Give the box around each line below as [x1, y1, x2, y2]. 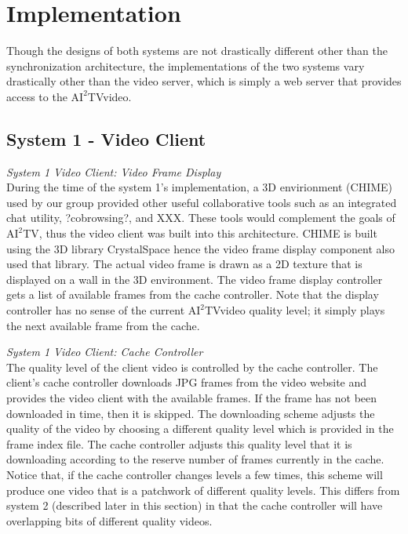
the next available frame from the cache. [6, 317, 200, 333]
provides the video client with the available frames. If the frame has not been [6, 390, 377, 406]
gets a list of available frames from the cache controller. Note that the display [6, 286, 379, 303]
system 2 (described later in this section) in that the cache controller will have [6, 497, 383, 514]
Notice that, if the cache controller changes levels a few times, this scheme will [6, 466, 383, 482]
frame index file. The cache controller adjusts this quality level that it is [6, 435, 352, 452]
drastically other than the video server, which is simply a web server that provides [6, 73, 402, 89]
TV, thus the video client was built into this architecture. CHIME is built [23, 225, 377, 242]
